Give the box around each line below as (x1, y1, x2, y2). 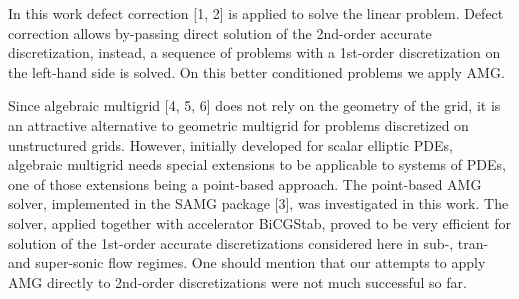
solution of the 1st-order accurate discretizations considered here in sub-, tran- (8, 232, 489, 253)
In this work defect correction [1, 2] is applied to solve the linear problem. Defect (8, 3, 504, 23)
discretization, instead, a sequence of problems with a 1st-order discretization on (8, 42, 501, 63)
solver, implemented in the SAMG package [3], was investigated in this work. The (8, 193, 509, 214)
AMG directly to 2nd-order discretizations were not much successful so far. (8, 271, 467, 292)
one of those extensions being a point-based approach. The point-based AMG (8, 173, 482, 194)
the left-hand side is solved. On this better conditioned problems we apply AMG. (8, 61, 505, 82)
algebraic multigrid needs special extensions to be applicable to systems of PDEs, (8, 154, 506, 175)
